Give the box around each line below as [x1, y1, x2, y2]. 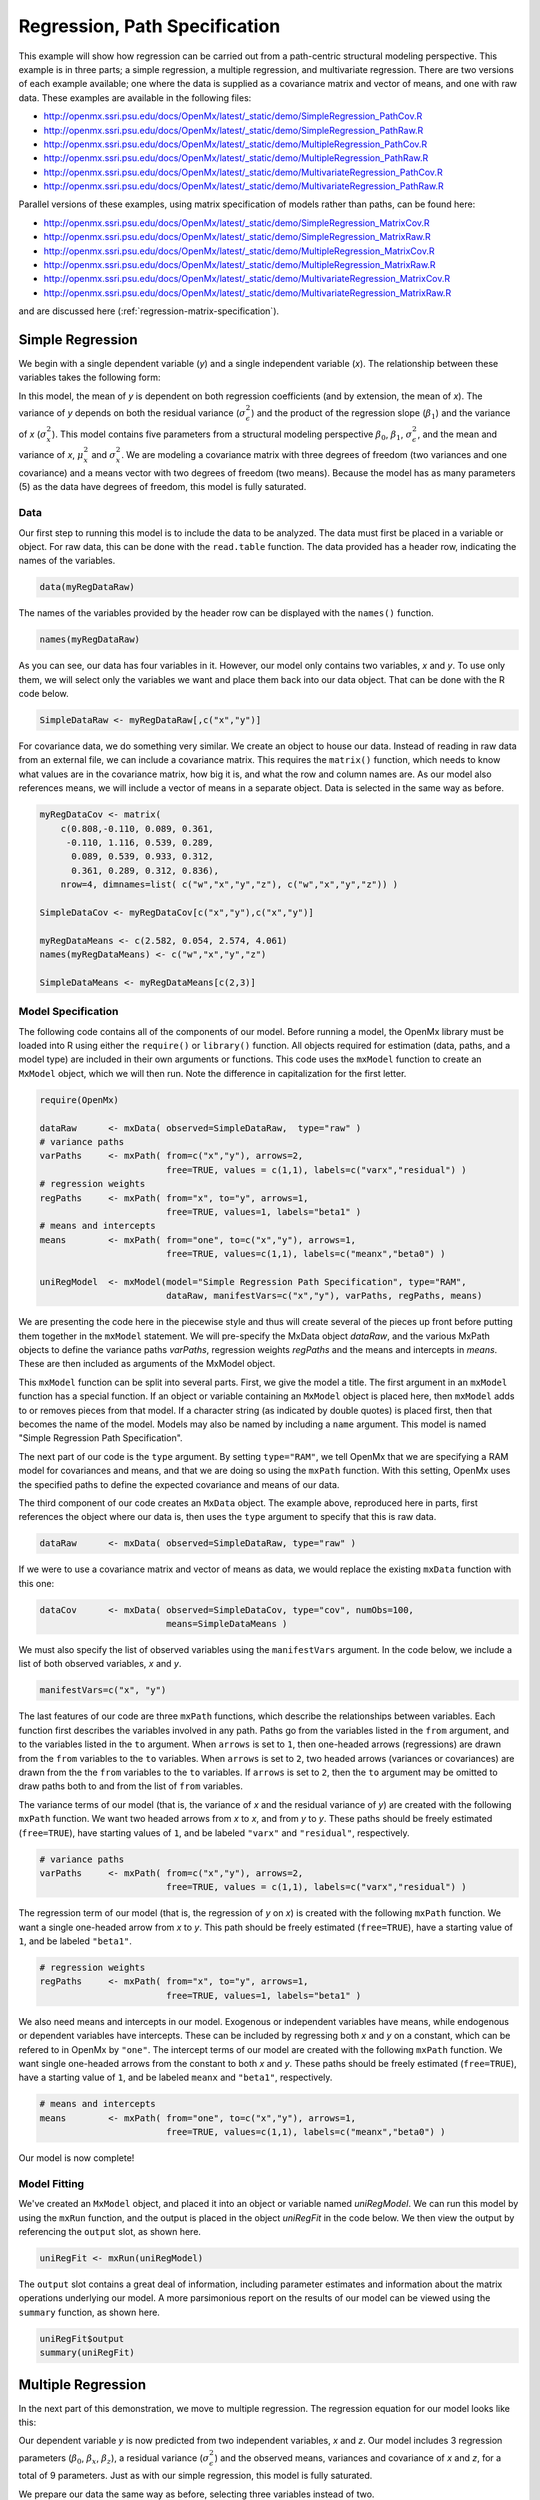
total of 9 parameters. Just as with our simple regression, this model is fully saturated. [18, 2470, 373, 2482]
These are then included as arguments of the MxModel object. [18, 1358, 276, 1370]
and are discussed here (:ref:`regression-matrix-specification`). [18, 305, 280, 317]
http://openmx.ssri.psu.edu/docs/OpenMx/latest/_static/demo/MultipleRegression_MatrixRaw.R [43, 259, 436, 271]
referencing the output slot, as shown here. [18, 2226, 202, 2238]
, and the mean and [417, 428, 498, 440]
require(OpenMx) [39, 1094, 120, 1105]
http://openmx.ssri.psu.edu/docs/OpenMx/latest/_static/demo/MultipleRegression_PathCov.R [43, 138, 428, 150]
